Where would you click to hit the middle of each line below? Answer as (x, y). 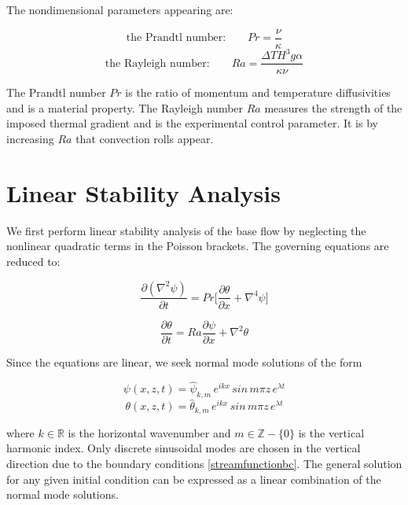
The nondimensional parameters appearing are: (120, 9)
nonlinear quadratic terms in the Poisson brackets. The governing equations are (198, 246)
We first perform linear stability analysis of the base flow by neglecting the (186, 230)
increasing (30, 138)
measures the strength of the (333, 107)
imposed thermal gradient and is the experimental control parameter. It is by (192, 123)
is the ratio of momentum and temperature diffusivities (258, 92)
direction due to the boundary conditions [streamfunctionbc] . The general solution (204, 464)
